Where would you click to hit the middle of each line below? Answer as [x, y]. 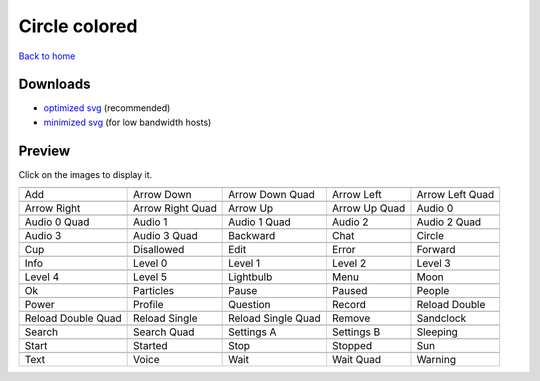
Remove [351, 318]
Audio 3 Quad [166, 236]
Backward [252, 236]
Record [349, 305]
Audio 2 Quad [449, 222]
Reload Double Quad [73, 318]
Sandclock [441, 318]
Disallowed [159, 250]
